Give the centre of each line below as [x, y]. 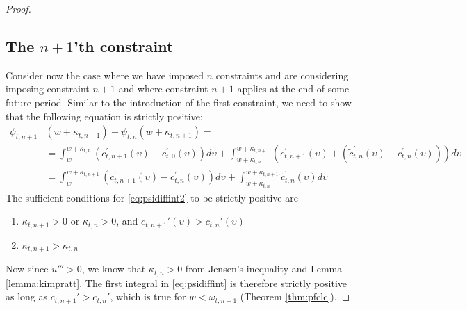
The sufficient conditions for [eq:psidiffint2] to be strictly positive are [152, 197]
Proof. [18, 8]
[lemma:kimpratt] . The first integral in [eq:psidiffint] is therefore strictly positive [177, 283]
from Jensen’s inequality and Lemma [264, 269]
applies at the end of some [293, 89]
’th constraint [124, 46]
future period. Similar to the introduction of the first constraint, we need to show [179, 102]
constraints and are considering [282, 75]
